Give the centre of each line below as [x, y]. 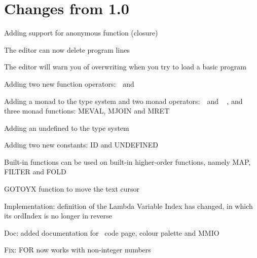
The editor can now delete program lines [67, 49]
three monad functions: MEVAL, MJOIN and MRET [87, 111]
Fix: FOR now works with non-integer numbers [78, 250]
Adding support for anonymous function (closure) [81, 33]
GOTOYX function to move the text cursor [72, 189]
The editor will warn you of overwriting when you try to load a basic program [125, 67]
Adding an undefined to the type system [67, 127]
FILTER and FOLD [35, 172]
